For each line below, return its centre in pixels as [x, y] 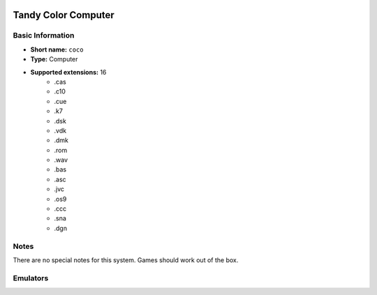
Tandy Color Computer [64, 15]
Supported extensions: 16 [68, 72]
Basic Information [44, 36]
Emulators [31, 278]
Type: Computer [54, 59]
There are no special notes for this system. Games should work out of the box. [126, 260]
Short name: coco [57, 50]
